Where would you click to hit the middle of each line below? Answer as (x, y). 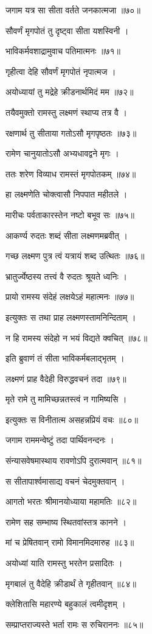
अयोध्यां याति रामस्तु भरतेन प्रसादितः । (64, 563)
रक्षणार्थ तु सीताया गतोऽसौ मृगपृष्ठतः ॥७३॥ (71, 133)
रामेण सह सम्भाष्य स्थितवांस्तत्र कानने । (66, 522)
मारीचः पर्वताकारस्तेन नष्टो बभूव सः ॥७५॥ (70, 214)
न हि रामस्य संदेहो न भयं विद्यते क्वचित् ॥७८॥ (77, 337)
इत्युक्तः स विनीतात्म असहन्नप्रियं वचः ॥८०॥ (72, 419)
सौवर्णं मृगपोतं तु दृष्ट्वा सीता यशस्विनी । (67, 30)
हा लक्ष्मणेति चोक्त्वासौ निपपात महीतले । (67, 194)
